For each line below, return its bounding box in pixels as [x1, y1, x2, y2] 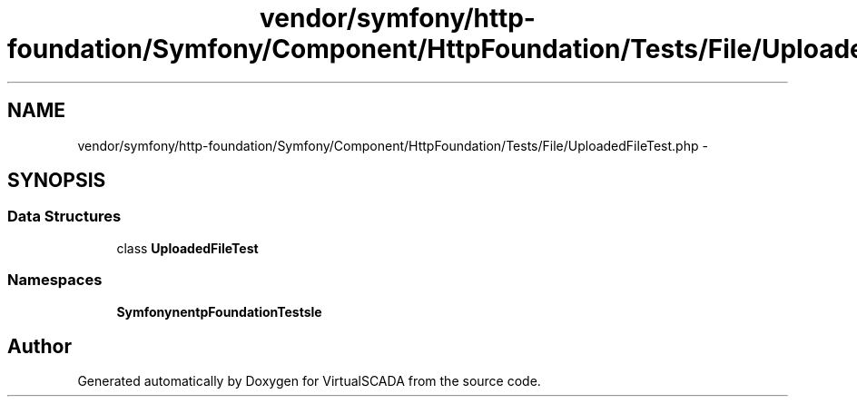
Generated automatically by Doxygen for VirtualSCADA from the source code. [77, 373, 541, 389]
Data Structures [7, 207, 122, 226]
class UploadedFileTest [116, 240, 259, 256]
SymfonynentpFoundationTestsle [116, 303, 322, 320]
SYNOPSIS [7, 169, 106, 192]
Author [7, 334, 72, 358]
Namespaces [7, 271, 103, 290]
